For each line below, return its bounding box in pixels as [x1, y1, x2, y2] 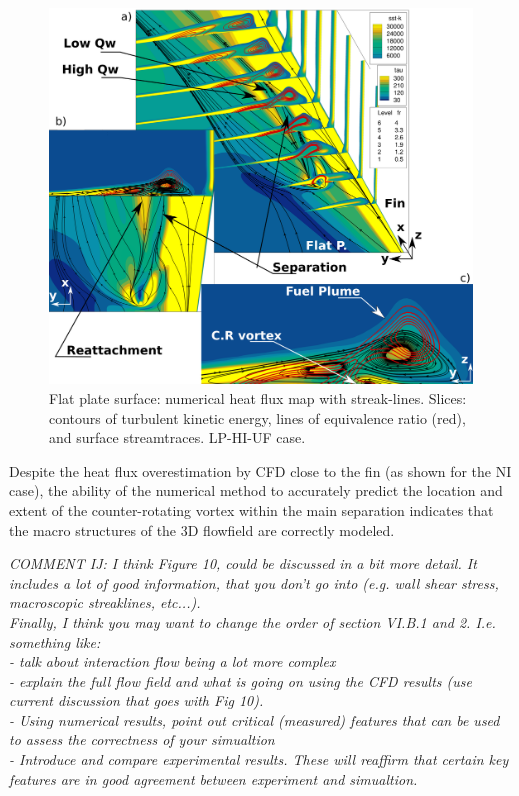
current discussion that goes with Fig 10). [9, 690, 264, 711]
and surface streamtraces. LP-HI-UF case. [49, 427, 306, 448]
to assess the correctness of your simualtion [9, 729, 275, 750]
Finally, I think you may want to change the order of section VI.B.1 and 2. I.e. [9, 611, 496, 632]
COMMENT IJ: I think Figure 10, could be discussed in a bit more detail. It [9, 553, 477, 574]
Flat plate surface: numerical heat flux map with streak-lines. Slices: [49, 387, 467, 408]
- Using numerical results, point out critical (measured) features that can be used [9, 709, 500, 730]
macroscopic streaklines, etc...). [9, 592, 201, 613]
